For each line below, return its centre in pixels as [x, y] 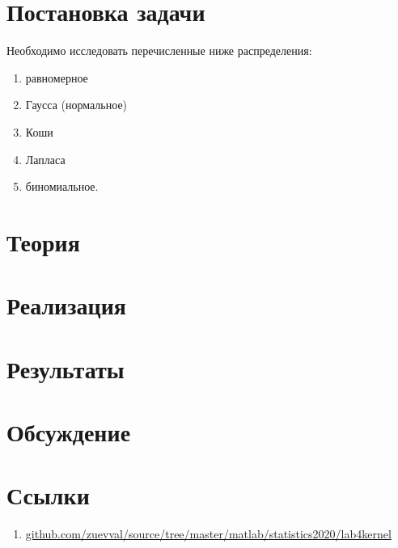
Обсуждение [69, 432]
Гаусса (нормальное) [76, 105]
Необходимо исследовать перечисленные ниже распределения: [159, 51]
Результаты [66, 368]
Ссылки [48, 495]
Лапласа [45, 159]
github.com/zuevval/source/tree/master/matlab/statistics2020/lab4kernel [208, 534]
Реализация [66, 305]
